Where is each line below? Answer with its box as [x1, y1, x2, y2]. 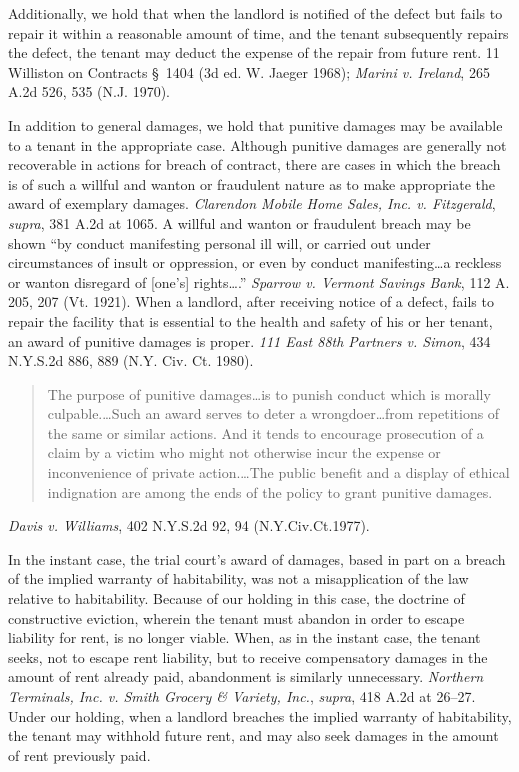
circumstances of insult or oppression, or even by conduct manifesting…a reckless [8, 252, 502, 273]
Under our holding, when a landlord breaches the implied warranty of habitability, [8, 705, 512, 726]
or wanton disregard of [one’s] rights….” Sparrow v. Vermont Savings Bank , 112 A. [8, 271, 510, 292]
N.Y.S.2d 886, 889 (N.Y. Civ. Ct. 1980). [8, 350, 254, 371]
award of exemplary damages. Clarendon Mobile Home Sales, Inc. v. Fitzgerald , [8, 193, 496, 214]
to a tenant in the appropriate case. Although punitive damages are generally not [8, 134, 507, 155]
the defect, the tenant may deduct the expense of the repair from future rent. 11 [8, 42, 500, 63]
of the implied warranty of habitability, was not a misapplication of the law [8, 568, 469, 589]
